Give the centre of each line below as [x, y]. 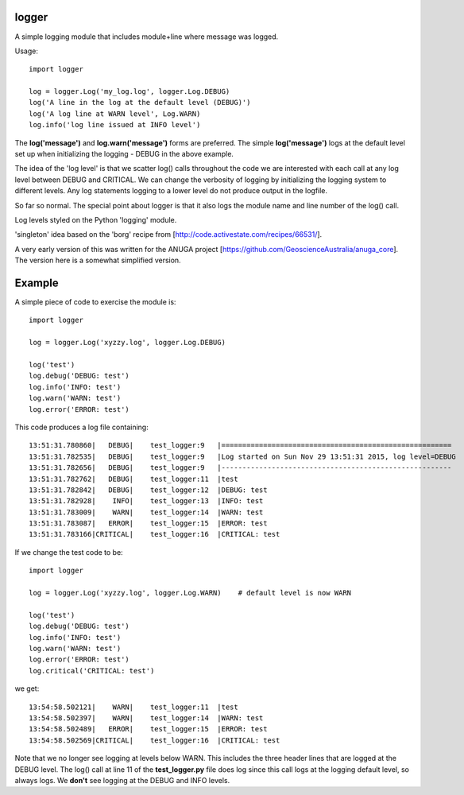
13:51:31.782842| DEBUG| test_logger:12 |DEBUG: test [148, 490]
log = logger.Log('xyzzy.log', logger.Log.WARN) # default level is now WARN [190, 593]
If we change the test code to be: [69, 552]
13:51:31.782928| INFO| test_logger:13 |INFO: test [146, 501]
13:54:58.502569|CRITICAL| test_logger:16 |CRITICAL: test [155, 740]
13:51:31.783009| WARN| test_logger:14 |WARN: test [146, 512]
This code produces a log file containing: [81, 427]
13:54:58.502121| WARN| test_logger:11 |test [133, 707]
